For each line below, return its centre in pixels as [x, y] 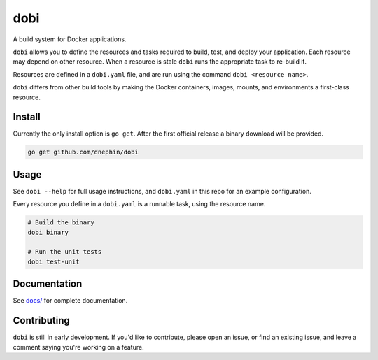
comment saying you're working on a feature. [78, 347]
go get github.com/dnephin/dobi [83, 152]
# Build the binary [61, 223]
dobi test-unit [54, 261]
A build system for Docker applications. [70, 39]
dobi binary [48, 232]
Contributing [41, 321]
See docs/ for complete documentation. [70, 301]
